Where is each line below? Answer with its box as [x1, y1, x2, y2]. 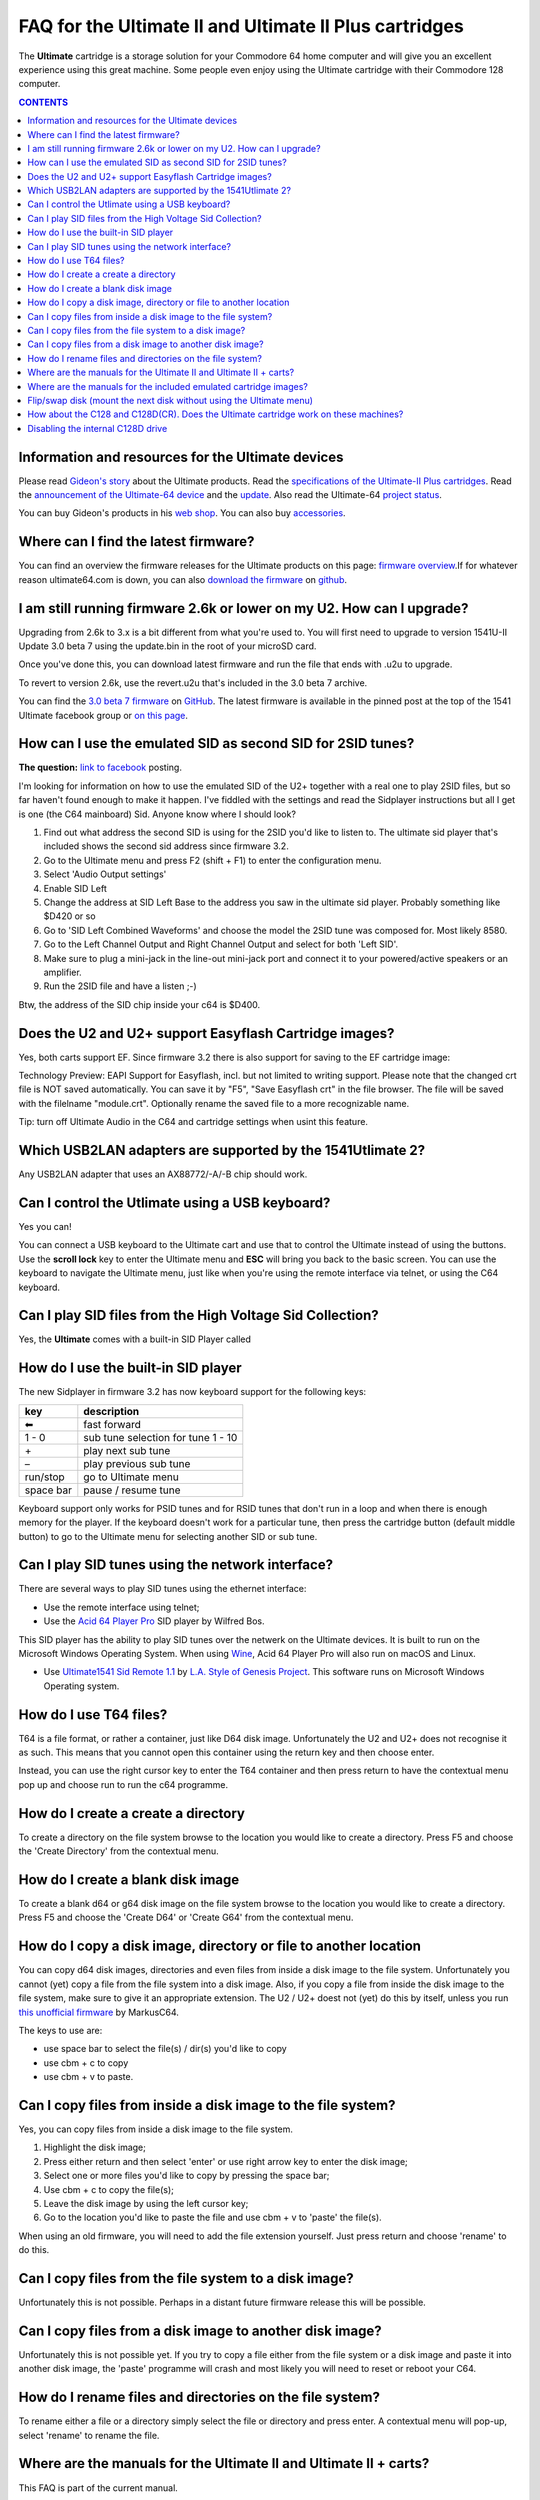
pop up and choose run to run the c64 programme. [18, 1778, 229, 1790]
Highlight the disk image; [43, 2141, 147, 2154]
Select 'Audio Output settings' [43, 868, 167, 880]
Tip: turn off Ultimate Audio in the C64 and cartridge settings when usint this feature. [18, 1116, 369, 1128]
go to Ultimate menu [83, 1470, 179, 1484]
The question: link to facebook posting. [18, 761, 182, 774]
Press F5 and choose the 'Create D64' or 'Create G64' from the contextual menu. [18, 1911, 354, 1924]
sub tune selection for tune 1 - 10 [83, 1430, 238, 1444]
